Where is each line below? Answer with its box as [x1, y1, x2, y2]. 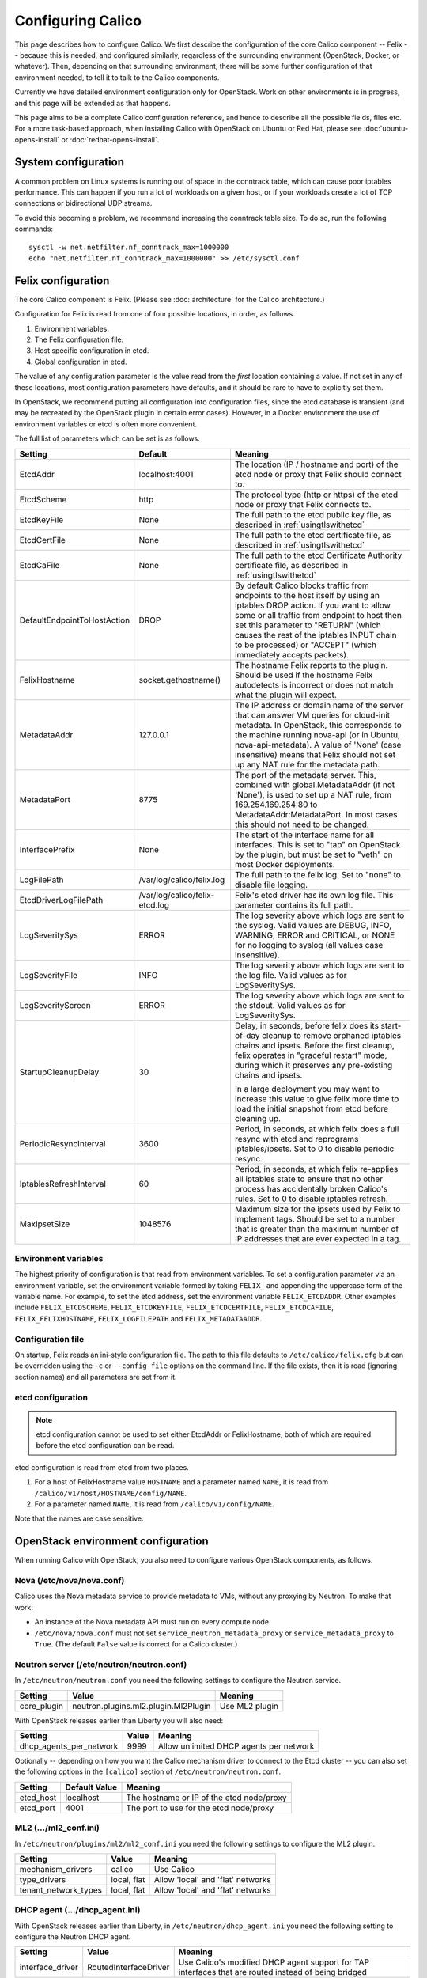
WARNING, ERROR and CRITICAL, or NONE [234, 930, 395, 941]
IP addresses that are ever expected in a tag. [234, 1233, 402, 1244]
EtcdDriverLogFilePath [19, 894, 104, 905]
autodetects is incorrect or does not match [234, 679, 394, 690]
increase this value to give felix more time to [234, 1093, 399, 1104]
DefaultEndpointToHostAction [19, 614, 130, 625]
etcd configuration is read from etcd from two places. [14, 1462, 189, 1472]
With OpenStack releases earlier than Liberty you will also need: [14, 1715, 224, 1725]
